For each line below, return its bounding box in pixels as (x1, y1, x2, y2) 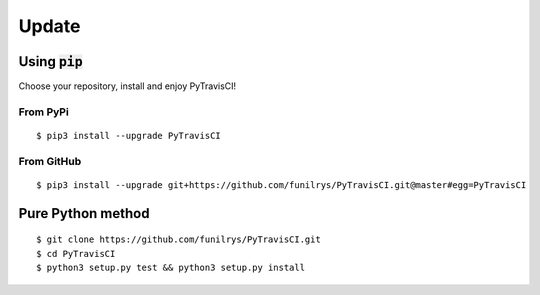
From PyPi (18, 105, 69, 119)
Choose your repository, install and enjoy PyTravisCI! (18, 80, 237, 92)
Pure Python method (18, 205, 150, 222)
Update (18, 15, 81, 37)
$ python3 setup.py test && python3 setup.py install (36, 262, 305, 274)
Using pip (18, 53, 84, 70)
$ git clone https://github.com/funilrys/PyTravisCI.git (36, 234, 322, 245)
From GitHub (18, 154, 82, 168)
